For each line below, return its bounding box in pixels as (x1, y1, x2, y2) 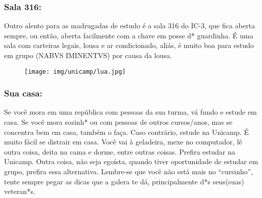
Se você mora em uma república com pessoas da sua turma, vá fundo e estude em (4, 107, 257, 117)
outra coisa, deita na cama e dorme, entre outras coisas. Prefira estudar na (4, 146, 235, 157)
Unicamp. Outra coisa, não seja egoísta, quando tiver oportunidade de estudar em (4, 156, 258, 167)
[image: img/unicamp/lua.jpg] (24, 68, 126, 75)
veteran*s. (4, 186, 35, 196)
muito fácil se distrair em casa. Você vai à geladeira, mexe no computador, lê (4, 136, 242, 147)
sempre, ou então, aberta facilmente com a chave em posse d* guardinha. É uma (4, 30, 253, 40)
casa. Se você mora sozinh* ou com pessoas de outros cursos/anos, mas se (4, 117, 233, 127)
